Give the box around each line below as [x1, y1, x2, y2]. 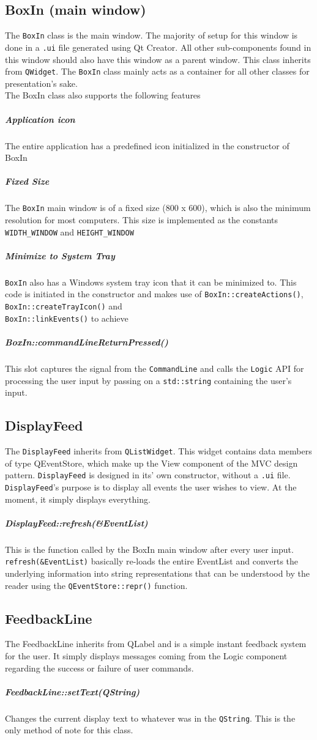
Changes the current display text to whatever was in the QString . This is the [5, 711, 296, 724]
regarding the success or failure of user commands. [5, 661, 194, 674]
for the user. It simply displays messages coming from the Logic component [5, 649, 288, 662]
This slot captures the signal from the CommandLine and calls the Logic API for [5, 361, 304, 374]
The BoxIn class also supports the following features [5, 89, 201, 102]
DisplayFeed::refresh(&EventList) [5, 516, 148, 529]
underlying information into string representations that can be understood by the [5, 567, 310, 579]
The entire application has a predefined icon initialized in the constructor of [5, 139, 289, 152]
